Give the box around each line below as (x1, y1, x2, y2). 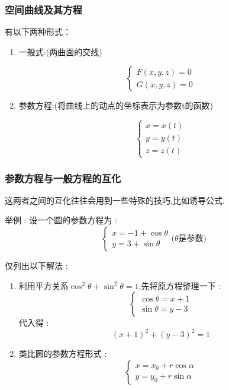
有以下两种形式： (5, 26, 71, 38)
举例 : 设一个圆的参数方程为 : (5, 214, 117, 226)
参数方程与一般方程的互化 (5, 170, 121, 185)
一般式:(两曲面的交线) (18, 45, 102, 58)
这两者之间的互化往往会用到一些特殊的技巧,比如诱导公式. (5, 194, 225, 206)
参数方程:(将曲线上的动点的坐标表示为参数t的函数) (18, 99, 214, 112)
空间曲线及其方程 (5, 2, 82, 17)
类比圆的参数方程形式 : (18, 347, 107, 360)
